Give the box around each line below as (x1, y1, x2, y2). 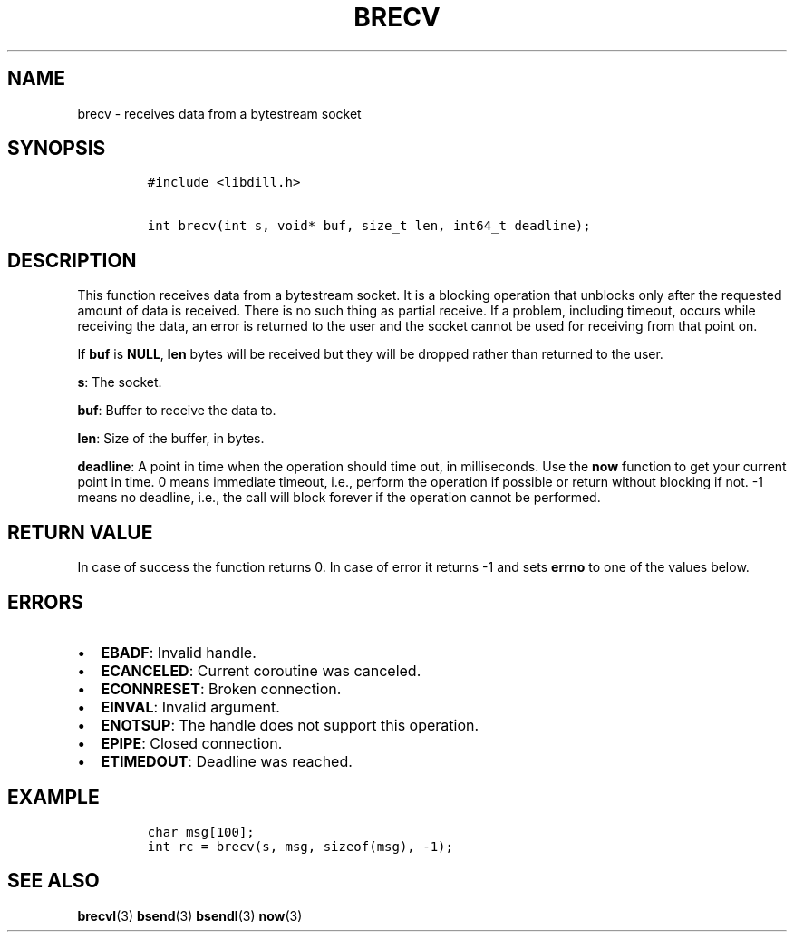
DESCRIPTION (7, 248, 137, 272)
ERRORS (7, 590, 84, 614)
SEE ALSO (7, 869, 100, 893)
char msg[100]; (147, 824, 255, 839)
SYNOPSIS (7, 137, 106, 160)
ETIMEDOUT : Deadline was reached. (101, 751, 353, 770)
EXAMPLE (7, 786, 100, 809)
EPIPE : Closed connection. (101, 733, 283, 752)
